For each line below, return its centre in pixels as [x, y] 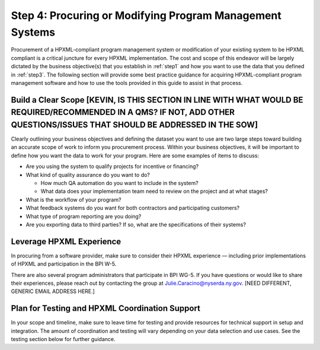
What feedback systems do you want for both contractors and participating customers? [133, 208]
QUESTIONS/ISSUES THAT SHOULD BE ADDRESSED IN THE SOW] [134, 125]
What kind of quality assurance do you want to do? [88, 174]
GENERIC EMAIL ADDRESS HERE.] [53, 291]
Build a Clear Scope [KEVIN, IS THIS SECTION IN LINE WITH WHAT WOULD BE [157, 100]
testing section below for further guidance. [63, 339]
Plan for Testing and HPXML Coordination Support [106, 308]
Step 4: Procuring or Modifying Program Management [146, 15]
